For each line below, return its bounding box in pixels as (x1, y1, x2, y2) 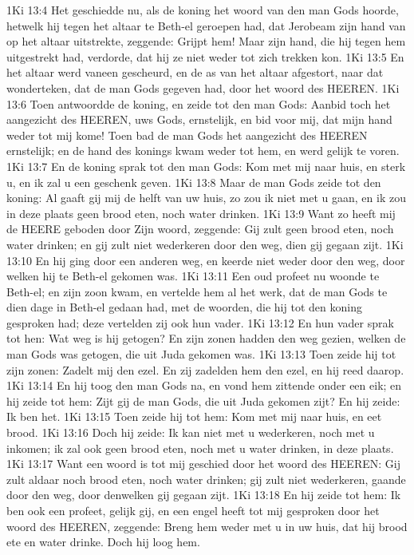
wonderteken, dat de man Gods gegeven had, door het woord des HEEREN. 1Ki (6, 79, 400, 96)
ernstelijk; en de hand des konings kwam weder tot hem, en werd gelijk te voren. (6, 142, 400, 159)
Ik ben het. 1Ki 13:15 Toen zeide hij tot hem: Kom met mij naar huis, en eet (6, 408, 382, 425)
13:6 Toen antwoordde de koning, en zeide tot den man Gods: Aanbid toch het (6, 95, 391, 112)
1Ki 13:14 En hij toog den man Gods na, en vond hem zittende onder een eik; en (6, 377, 402, 394)
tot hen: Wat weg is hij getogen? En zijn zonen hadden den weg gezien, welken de (6, 330, 406, 347)
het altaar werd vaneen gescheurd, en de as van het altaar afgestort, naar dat (6, 64, 384, 81)
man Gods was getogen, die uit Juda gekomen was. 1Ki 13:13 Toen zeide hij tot (6, 346, 396, 363)
